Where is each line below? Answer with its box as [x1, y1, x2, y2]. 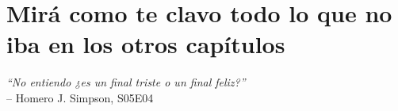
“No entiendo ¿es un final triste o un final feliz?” [6, 74, 246, 90]
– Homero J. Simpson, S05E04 [6, 89, 154, 105]
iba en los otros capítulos [6, 28, 285, 60]
